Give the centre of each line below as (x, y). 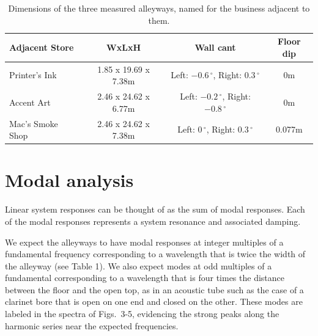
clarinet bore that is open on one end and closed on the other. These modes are (154, 301)
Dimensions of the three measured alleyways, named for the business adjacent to (159, 8)
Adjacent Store (42, 47)
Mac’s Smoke (34, 123)
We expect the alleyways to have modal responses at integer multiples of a (144, 242)
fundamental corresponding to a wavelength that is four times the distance (145, 278)
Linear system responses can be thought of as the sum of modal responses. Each (155, 209)
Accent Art (30, 102)
